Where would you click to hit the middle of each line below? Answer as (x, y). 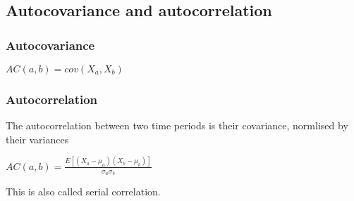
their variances (37, 139)
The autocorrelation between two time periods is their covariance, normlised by (177, 125)
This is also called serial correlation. (83, 191)
